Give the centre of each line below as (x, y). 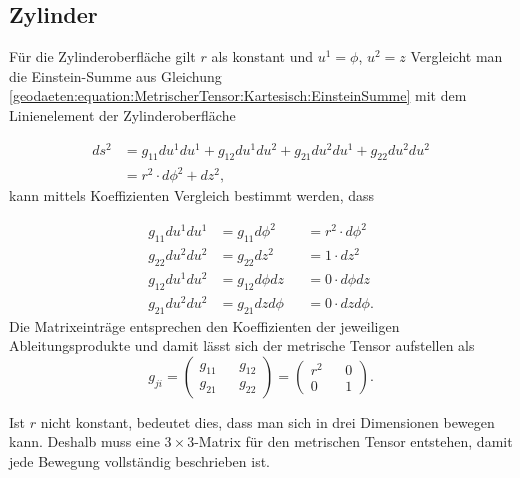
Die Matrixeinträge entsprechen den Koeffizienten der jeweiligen (204, 325)
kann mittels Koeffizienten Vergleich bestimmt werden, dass (192, 195)
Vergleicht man (456, 56)
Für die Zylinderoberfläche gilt (102, 56)
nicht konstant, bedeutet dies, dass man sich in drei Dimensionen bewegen (267, 421)
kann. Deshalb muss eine (84, 441)
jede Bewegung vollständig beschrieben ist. (140, 461)
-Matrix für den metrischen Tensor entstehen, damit (353, 441)
